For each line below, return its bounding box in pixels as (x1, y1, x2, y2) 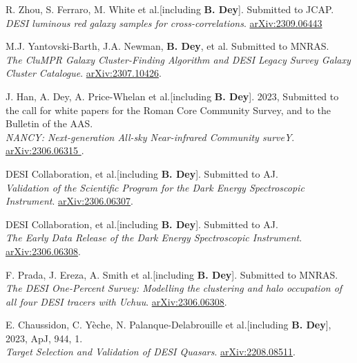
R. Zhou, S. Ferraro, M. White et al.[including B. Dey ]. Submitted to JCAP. (6, 2, 334, 16)
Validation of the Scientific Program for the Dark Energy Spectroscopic (6, 180, 305, 194)
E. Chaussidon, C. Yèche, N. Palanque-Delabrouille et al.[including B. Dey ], (6, 317, 331, 332)
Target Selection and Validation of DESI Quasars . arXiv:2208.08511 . (6, 344, 296, 359)
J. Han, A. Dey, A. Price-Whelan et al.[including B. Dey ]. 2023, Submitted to (6, 89, 339, 103)
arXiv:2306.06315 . (6, 143, 84, 158)
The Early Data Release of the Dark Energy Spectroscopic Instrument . (6, 230, 302, 245)
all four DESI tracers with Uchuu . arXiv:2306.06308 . (6, 294, 227, 308)
